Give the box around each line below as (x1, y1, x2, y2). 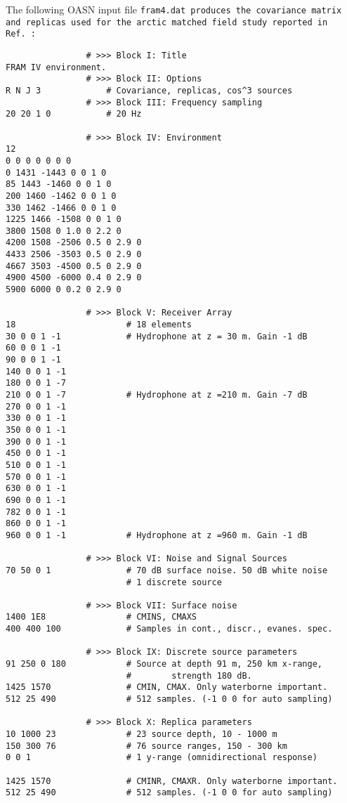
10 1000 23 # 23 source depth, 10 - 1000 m (6, 729, 277, 740)
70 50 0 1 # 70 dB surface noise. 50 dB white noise (6, 565, 328, 575)
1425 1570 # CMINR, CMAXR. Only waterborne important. (6, 776, 338, 786)
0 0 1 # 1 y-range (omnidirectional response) (6, 752, 317, 763)
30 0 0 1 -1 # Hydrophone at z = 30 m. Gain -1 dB (6, 331, 308, 341)
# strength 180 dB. (126, 670, 252, 681)
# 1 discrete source (126, 577, 222, 587)
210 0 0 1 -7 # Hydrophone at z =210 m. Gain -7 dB (6, 390, 308, 400)
